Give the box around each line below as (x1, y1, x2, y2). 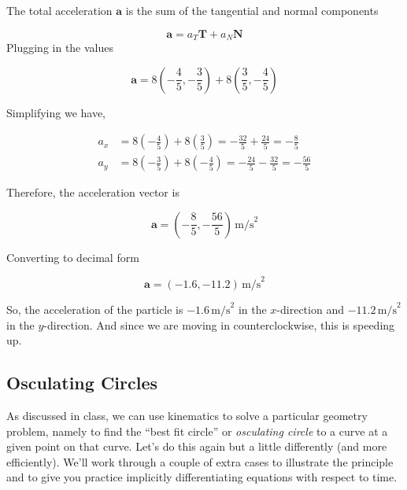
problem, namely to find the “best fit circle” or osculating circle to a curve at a (6, 422, 388, 439)
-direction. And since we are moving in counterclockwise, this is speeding (43, 316, 395, 333)
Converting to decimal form (6, 249, 139, 265)
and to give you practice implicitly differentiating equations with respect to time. (6, 469, 398, 485)
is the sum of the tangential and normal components (125, 2, 379, 18)
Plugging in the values (6, 39, 114, 56)
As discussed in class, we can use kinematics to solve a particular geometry (6, 407, 368, 423)
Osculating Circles (6, 370, 158, 395)
